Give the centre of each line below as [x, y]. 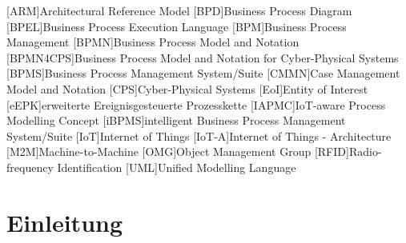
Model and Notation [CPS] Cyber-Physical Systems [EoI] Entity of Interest [187, 88]
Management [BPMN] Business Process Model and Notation [153, 42]
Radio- [365, 151]
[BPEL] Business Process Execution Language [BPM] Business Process [177, 26]
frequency [30, 167]
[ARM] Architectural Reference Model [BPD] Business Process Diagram [179, 10]
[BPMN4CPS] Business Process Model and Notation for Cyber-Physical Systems [203, 57]
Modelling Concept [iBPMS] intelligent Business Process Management [176, 120]
